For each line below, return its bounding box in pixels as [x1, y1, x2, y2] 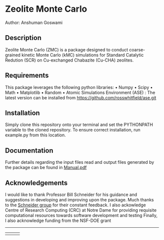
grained [5, 52, 21, 58]
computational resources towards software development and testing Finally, [5, 213, 158, 218]
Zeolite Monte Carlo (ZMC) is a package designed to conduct [5, 46, 128, 52]
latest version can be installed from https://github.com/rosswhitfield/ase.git [5, 94, 157, 101]
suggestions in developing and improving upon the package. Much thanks [5, 197, 154, 202]
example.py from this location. [5, 132, 66, 138]
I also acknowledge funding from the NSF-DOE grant [5, 218, 111, 223]
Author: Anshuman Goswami [5, 20, 62, 25]
